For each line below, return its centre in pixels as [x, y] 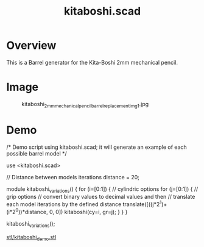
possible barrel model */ [37, 153]
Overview [31, 45]
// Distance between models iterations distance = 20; [73, 177]
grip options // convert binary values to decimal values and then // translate [101, 197]
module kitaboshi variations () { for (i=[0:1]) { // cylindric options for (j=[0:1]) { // [102, 189]
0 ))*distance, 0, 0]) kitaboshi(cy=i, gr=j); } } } [72, 211]
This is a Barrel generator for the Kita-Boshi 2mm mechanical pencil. [92, 62]
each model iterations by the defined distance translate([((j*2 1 [84, 204]
